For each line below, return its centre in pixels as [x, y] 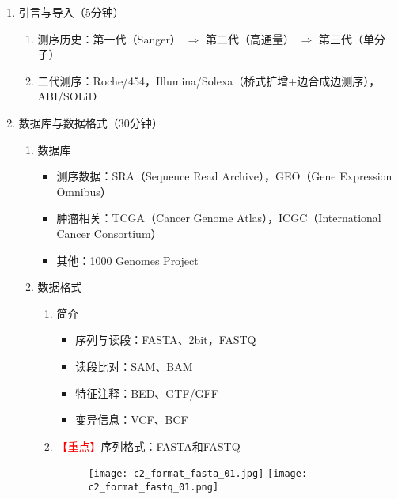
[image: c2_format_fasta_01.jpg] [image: [198, 474]
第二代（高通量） [250, 38]
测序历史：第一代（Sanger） [109, 38]
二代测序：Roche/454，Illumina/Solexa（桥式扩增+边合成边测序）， [209, 80]
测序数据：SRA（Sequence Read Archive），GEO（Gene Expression [224, 176]
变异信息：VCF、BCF [132, 420]
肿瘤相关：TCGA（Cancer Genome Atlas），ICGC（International [219, 218]
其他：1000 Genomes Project [127, 260]
